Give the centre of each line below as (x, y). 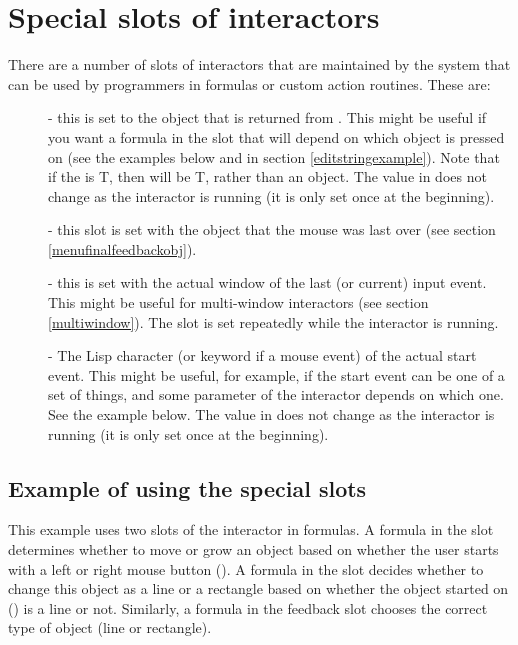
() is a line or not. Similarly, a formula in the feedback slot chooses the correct (248, 607)
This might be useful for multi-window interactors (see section (238, 302)
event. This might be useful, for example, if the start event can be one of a (276, 374)
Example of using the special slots (187, 487)
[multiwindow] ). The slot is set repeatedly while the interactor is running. (273, 321)
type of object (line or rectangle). (110, 627)
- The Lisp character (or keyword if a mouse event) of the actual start (262, 355)
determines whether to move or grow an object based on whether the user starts (253, 549)
